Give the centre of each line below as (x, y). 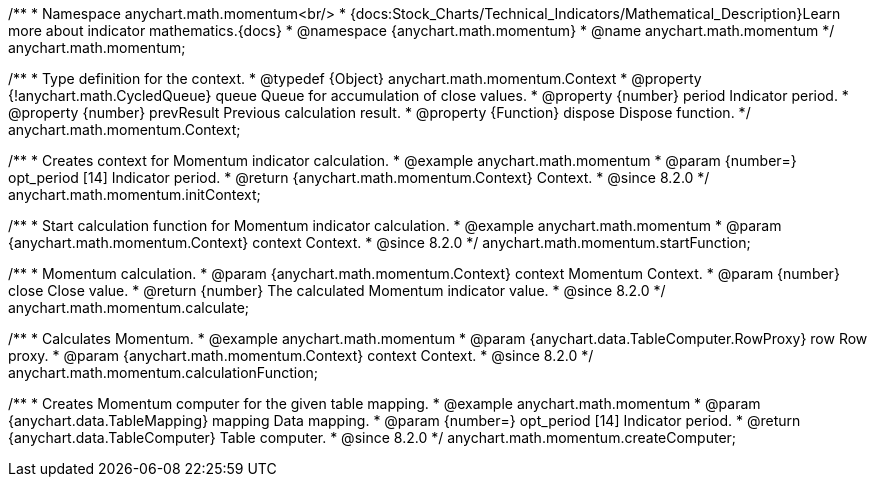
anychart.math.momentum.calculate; (129, 307)
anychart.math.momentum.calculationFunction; (163, 372)
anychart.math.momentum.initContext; (134, 194)
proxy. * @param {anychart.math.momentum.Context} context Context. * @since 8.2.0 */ (301, 355)
